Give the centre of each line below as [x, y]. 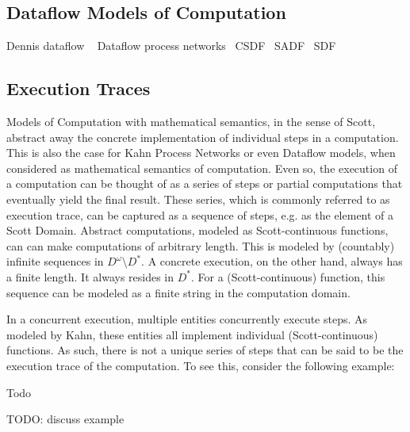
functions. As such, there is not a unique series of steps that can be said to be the [205, 350]
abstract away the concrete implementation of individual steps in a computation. [203, 137]
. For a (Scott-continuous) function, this [288, 276]
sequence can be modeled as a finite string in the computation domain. [178, 292]
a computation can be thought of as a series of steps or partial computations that [205, 184]
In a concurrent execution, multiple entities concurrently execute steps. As [187, 319]
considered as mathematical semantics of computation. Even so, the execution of [202, 168]
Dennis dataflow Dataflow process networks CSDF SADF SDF [171, 46]
